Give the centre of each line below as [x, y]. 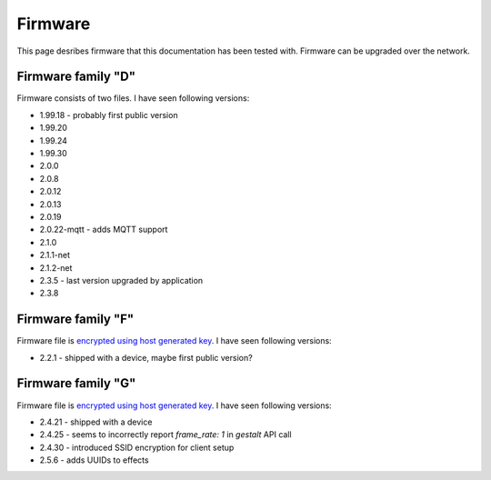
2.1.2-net [56, 267]
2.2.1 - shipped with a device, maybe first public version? [146, 357]
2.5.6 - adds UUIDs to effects [94, 460]
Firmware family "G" [76, 383]
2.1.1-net [55, 255]
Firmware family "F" [75, 320]
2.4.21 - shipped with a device [96, 422]
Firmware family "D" [76, 77]
